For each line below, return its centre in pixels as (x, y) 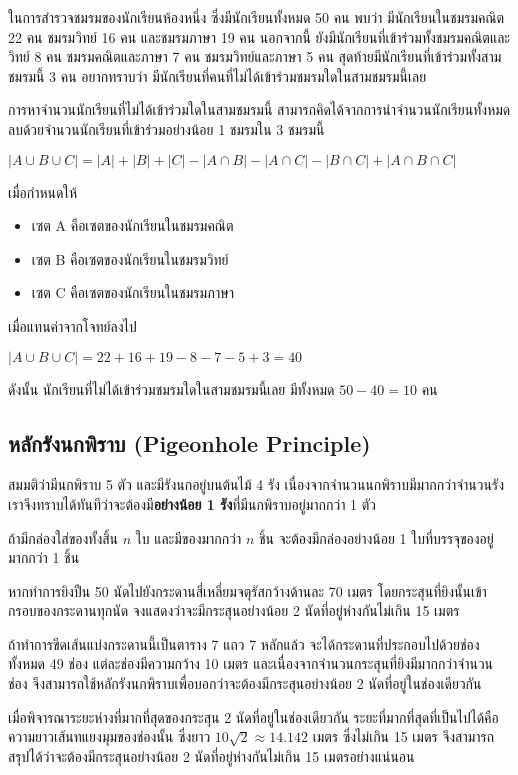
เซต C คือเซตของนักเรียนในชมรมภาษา (133, 292)
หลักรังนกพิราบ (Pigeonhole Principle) (189, 442)
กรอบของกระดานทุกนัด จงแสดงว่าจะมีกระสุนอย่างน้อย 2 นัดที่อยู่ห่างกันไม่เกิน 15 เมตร (234, 610)
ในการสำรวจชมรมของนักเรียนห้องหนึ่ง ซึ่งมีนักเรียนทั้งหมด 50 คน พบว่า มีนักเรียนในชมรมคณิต (256, 17)
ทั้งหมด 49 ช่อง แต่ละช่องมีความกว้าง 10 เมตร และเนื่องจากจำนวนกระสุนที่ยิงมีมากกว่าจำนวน (251, 663)
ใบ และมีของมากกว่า (188, 537)
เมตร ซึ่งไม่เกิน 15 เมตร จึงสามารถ (403, 736)
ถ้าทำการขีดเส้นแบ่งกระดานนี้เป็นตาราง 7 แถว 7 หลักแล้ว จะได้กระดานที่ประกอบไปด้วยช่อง (244, 643)
